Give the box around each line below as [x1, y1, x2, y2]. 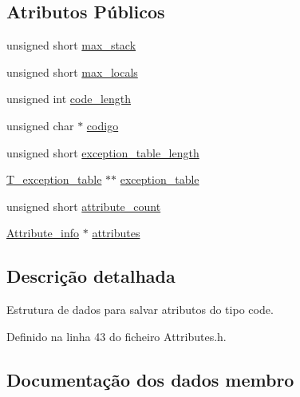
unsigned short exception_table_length [6, 144, 199, 161]
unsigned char [6, 117, 74, 133]
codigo [86, 117, 119, 133]
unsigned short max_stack [6, 37, 136, 54]
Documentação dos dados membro [6, 367, 294, 391]
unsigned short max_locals [6, 63, 138, 80]
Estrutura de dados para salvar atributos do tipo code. [6, 301, 274, 318]
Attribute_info [6, 224, 80, 241]
